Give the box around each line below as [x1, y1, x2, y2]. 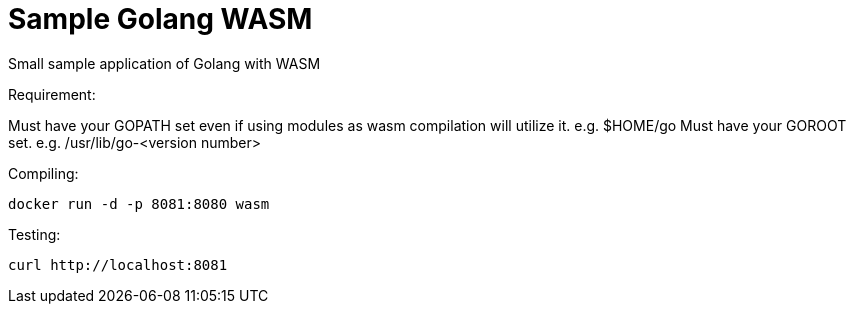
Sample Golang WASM [8, 2, 313, 36]
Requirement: [8, 85, 96, 103]
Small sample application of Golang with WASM [8, 54, 321, 72]
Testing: [8, 225, 61, 243]
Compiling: [8, 164, 79, 182]
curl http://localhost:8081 [8, 256, 228, 273]
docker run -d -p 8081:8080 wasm [8, 195, 270, 212]
